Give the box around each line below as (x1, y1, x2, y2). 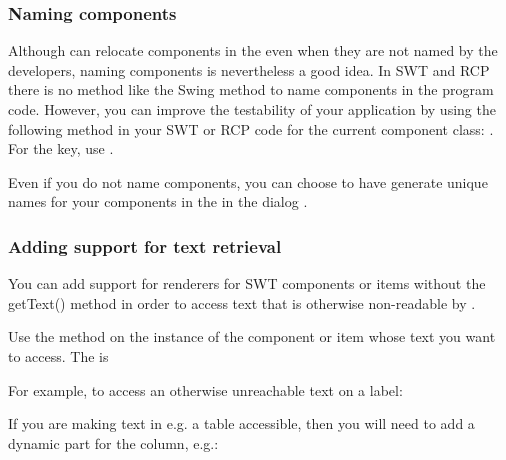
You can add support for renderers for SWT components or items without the (8, 273, 486, 294)
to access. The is (8, 345, 109, 366)
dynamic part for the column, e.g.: (8, 432, 219, 453)
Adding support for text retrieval (8, 233, 282, 258)
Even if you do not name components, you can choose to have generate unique (8, 171, 488, 192)
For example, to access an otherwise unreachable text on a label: (8, 379, 403, 400)
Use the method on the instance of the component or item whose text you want (8, 326, 496, 347)
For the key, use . (8, 138, 114, 159)
